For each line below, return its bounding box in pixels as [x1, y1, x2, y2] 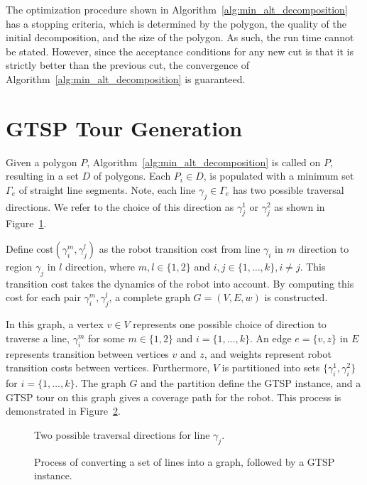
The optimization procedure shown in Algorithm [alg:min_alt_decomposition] [6, 2, 348, 16]
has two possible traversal [232, 182, 344, 197]
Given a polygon [6, 154, 77, 169]
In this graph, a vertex [6, 317, 104, 332]
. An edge [249, 330, 292, 345]
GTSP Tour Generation [6, 113, 243, 142]
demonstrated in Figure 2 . [6, 403, 121, 418]
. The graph [75, 376, 126, 391]
